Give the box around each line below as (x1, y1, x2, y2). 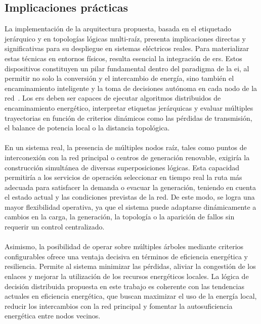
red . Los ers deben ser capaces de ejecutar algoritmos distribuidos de (5, 92, 221, 103)
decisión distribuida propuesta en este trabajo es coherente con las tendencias (5, 281, 244, 291)
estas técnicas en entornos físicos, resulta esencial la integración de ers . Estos (5, 53, 242, 63)
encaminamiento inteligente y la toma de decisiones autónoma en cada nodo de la (5, 82, 257, 93)
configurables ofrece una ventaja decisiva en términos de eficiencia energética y (5, 251, 248, 261)
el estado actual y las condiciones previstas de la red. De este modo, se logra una (5, 192, 255, 202)
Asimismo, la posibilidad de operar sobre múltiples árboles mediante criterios (5, 241, 244, 252)
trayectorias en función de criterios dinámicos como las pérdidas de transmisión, (5, 112, 252, 123)
